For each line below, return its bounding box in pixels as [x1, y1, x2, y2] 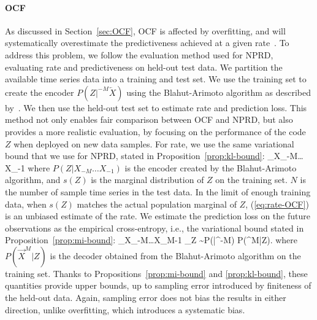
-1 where [18, 161, 50, 174]
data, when [5, 197, 47, 210]
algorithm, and [5, 173, 61, 186]
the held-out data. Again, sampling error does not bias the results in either [5, 291, 286, 304]
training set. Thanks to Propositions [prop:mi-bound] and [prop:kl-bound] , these [5, 267, 308, 279]
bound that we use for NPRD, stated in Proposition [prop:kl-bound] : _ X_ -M [5, 149, 298, 162]
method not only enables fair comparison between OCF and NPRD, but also [5, 113, 293, 126]
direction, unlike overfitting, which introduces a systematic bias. [5, 303, 245, 316]
